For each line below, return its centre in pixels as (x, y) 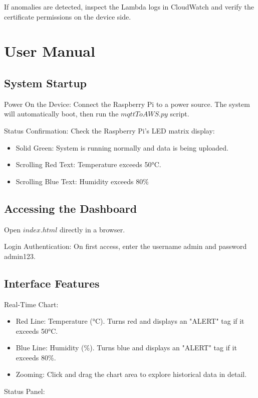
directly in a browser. (92, 229)
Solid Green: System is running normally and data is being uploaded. (122, 147)
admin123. (20, 256)
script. (180, 114)
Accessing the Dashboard (71, 208)
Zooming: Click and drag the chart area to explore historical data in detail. (131, 374)
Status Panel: (25, 391)
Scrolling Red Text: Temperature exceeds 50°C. (88, 164)
